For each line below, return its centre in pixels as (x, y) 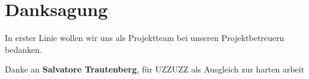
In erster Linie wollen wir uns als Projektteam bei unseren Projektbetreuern (145, 38)
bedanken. (23, 49)
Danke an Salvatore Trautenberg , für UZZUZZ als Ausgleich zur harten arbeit (155, 69)
